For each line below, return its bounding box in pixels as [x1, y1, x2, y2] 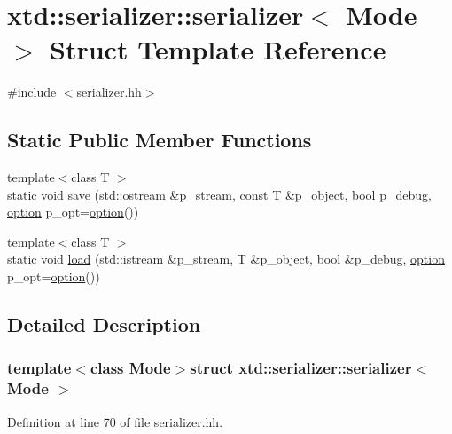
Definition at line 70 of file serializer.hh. [7, 412, 223, 430]
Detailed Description [7, 311, 201, 338]
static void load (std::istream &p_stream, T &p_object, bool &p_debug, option [7, 249, 445, 268]
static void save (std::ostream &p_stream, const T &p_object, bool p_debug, [7, 185, 432, 203]
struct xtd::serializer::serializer [190, 357, 412, 379]
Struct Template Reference [50, 31, 386, 67]
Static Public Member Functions [7, 126, 312, 154]
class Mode [90, 357, 171, 379]
